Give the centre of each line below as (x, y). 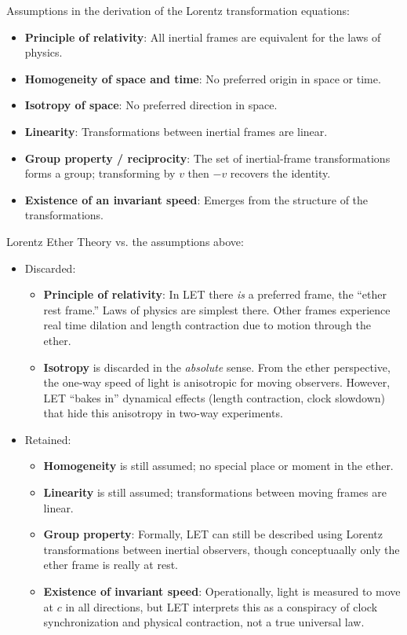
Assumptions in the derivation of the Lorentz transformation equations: (178, 10)
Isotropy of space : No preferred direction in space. (151, 105)
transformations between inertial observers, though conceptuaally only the (222, 549)
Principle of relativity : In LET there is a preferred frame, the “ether (215, 294)
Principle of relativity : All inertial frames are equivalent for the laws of (203, 37)
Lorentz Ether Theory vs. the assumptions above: (125, 241)
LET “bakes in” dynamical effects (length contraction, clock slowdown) (214, 397)
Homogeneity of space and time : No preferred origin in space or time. (203, 78)
